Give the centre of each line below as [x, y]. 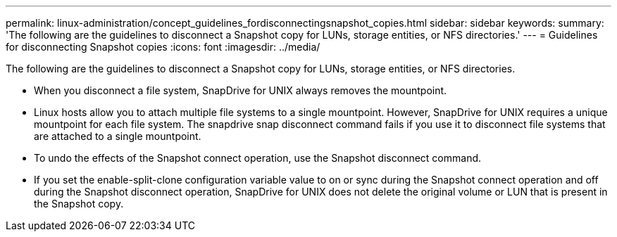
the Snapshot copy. [79, 204]
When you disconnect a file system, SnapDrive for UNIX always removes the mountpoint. [241, 90]
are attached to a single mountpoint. [118, 136]
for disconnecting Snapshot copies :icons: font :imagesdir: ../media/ [163, 47]
